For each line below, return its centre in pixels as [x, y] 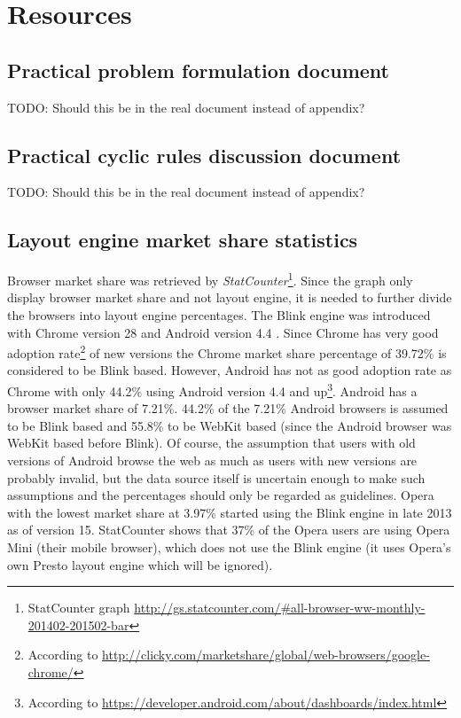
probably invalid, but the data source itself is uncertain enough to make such [216, 477]
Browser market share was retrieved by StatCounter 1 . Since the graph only [210, 279]
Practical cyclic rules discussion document [204, 155]
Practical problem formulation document [198, 70]
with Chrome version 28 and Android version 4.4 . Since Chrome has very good [223, 332]
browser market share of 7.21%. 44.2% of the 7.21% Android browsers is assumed [228, 408]
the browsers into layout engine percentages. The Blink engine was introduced [219, 315]
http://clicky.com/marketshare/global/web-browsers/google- [266, 655]
